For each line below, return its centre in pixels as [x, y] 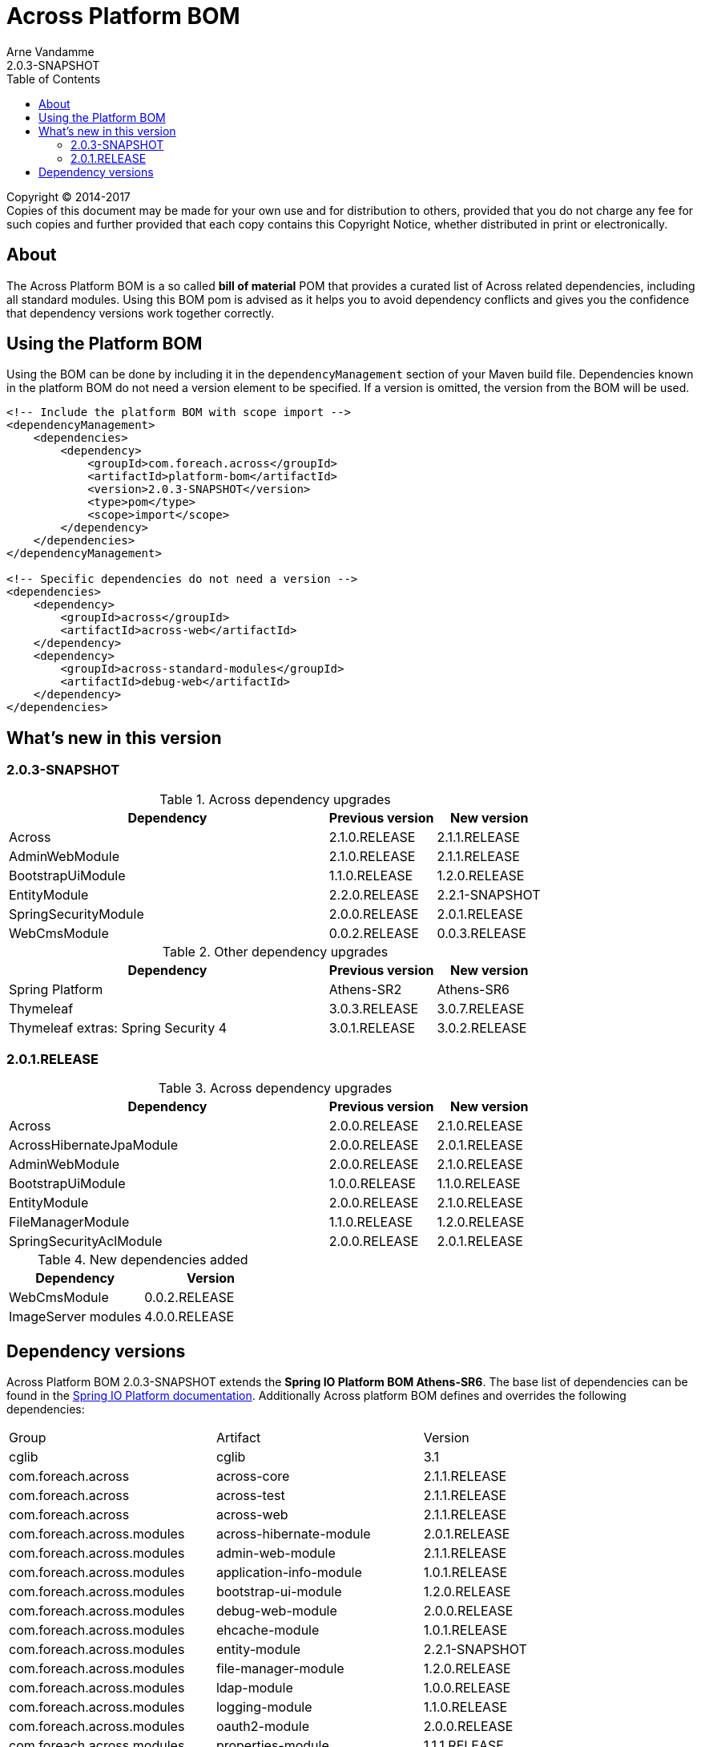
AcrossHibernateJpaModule [94, 1145]
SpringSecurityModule [77, 914]
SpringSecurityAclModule [86, 1242]
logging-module [264, 1707]
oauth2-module [262, 1727]
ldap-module [254, 1688]
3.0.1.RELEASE [372, 1027]
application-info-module [289, 1573]
